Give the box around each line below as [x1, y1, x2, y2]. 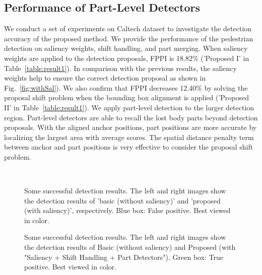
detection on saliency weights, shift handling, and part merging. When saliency [4, 43, 248, 53]
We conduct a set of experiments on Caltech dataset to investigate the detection [4, 23, 252, 34]
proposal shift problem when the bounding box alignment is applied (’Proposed [4, 92, 249, 103]
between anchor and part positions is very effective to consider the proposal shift [4, 142, 253, 152]
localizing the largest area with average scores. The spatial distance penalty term [4, 131, 254, 142]
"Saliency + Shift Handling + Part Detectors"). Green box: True [24, 251, 224, 262]
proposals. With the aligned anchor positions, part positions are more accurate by [4, 122, 257, 132]
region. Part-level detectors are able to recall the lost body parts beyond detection [4, 112, 258, 122]
